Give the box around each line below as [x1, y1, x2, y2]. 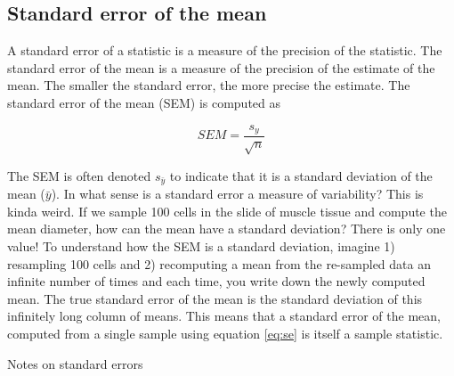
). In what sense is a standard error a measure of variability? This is [51, 184, 424, 203]
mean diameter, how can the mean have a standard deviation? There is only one [7, 219, 446, 238]
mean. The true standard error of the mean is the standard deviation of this [7, 289, 423, 307]
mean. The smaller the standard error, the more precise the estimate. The [7, 76, 410, 94]
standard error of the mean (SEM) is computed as [7, 93, 281, 111]
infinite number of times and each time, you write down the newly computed [7, 272, 426, 290]
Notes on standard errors [7, 354, 143, 372]
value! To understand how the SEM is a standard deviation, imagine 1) [7, 237, 395, 256]
